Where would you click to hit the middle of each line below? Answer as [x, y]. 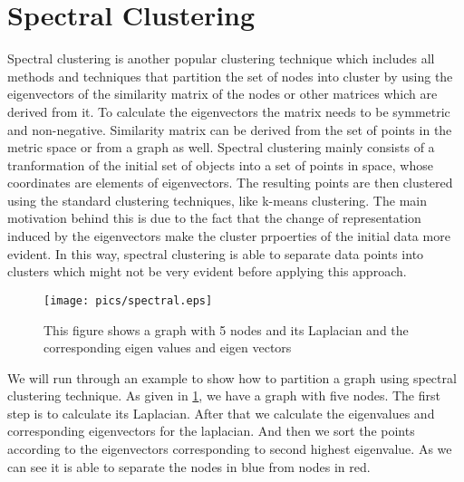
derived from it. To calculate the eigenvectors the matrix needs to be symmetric [229, 111]
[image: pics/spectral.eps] [128, 300]
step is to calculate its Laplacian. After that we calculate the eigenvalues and [221, 413]
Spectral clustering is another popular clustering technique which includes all [221, 58]
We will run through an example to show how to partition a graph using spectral [232, 377]
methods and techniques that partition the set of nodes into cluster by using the [230, 76]
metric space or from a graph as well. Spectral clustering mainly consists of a [221, 147]
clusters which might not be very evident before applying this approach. [207, 271]
